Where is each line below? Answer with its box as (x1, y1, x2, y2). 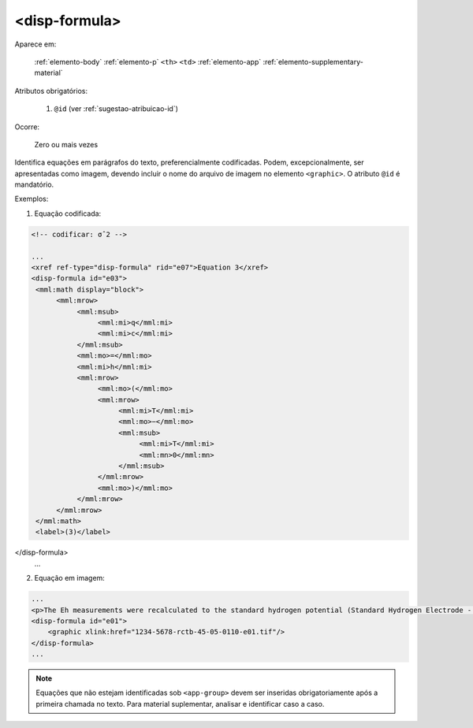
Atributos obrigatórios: (14, 86, 88, 95)
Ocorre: (14, 122, 39, 132)
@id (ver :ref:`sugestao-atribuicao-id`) (54, 104, 179, 113)
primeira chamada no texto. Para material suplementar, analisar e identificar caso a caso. (35, 699, 325, 708)
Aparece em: (14, 39, 57, 49)
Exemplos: (14, 194, 49, 204)
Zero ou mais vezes (34, 139, 99, 149)
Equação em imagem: (34, 574, 106, 583)
